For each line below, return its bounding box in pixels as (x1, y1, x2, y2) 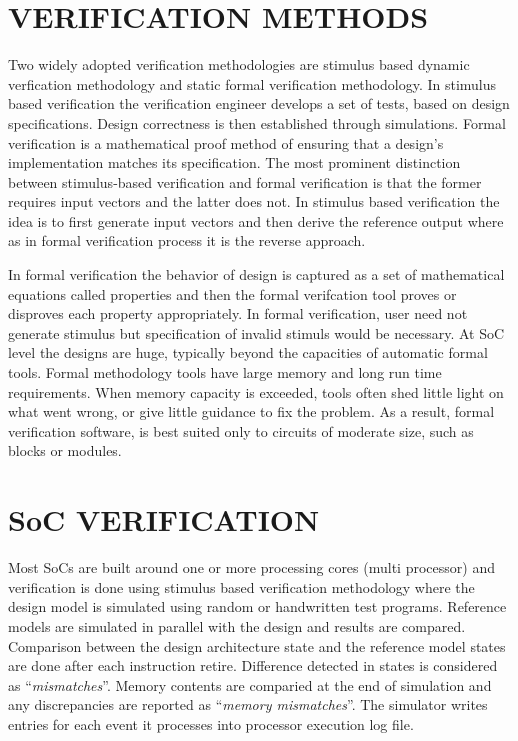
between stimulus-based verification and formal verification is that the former (8, 171, 482, 192)
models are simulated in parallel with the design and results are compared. (8, 615, 466, 636)
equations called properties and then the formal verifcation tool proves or (8, 283, 457, 304)
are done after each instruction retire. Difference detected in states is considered (8, 655, 498, 676)
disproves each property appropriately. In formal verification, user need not (8, 303, 468, 324)
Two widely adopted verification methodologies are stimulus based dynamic (8, 54, 470, 75)
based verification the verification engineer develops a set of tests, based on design (8, 93, 510, 114)
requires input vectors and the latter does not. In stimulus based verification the (8, 191, 500, 212)
